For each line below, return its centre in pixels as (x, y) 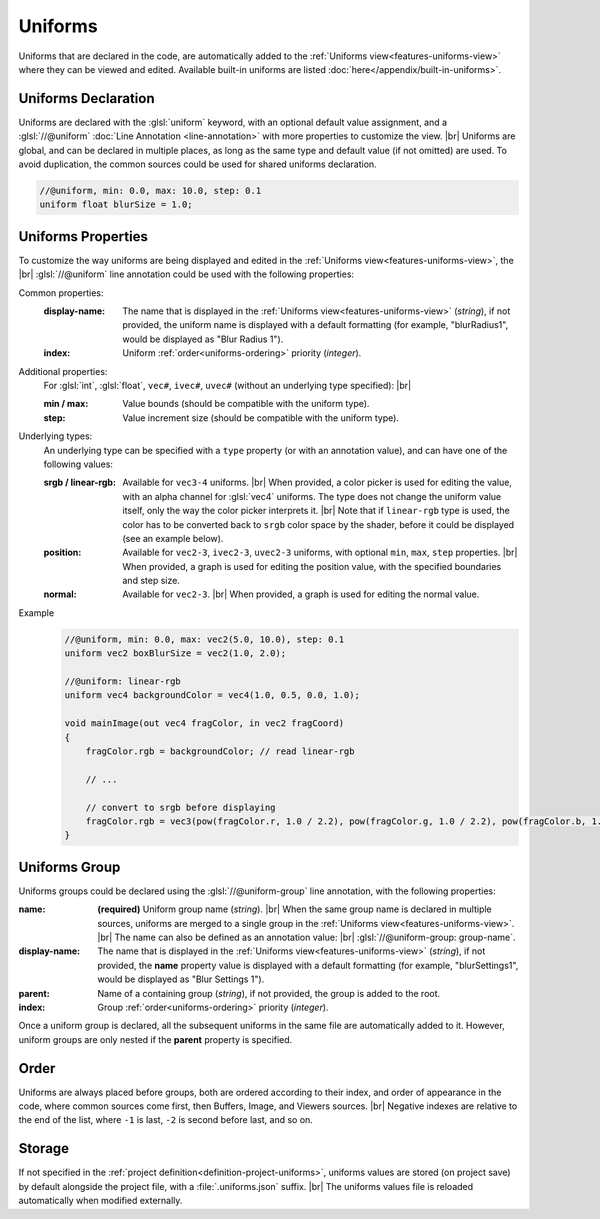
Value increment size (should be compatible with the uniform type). (261, 417)
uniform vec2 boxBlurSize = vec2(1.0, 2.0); (175, 653)
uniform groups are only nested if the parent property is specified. (155, 1039)
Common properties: (61, 292)
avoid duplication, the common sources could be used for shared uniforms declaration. (197, 164)
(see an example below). (173, 538)
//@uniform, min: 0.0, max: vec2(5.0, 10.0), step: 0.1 (204, 639)
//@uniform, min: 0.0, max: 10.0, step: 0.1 (150, 190)
